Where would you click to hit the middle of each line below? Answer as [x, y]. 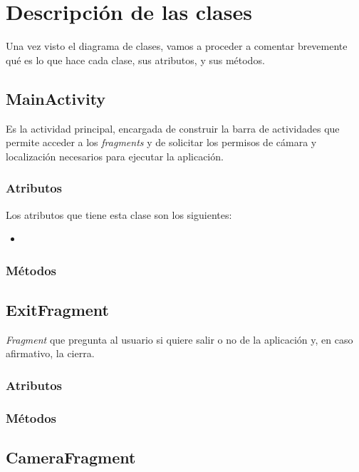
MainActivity [56, 98]
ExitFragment [57, 309]
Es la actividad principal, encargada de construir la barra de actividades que [173, 128]
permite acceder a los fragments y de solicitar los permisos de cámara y [161, 142]
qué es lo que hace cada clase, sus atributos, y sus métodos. [135, 60]
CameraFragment [71, 457]
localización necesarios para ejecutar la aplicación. [115, 156]
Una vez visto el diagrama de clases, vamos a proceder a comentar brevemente [177, 46]
